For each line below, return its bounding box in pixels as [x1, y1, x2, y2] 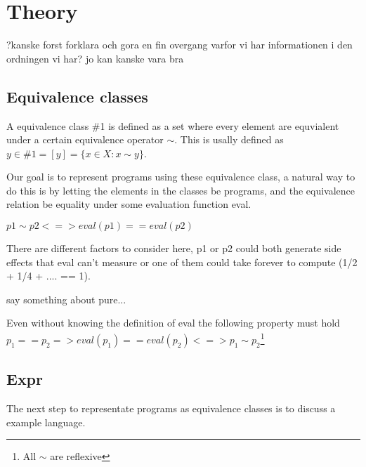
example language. [6, 414, 86, 429]
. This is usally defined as [174, 132, 284, 147]
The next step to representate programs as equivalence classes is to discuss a [6, 400, 336, 415]
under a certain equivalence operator [6, 132, 164, 147]
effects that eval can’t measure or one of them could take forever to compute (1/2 [6, 254, 358, 269]
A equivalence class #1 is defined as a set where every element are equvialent [6, 118, 339, 133]
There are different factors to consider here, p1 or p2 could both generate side [6, 241, 341, 256]
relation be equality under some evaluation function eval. [6, 197, 251, 211]
